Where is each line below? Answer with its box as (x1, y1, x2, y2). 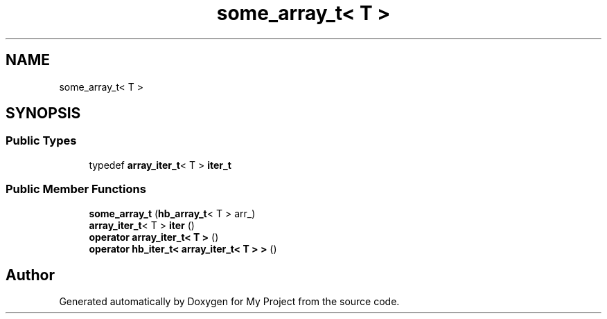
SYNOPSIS (6, 104, 81, 122)
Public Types (6, 134, 77, 148)
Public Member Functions (6, 182, 146, 197)
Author (6, 266, 55, 284)
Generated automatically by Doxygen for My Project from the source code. (59, 295, 400, 308)
